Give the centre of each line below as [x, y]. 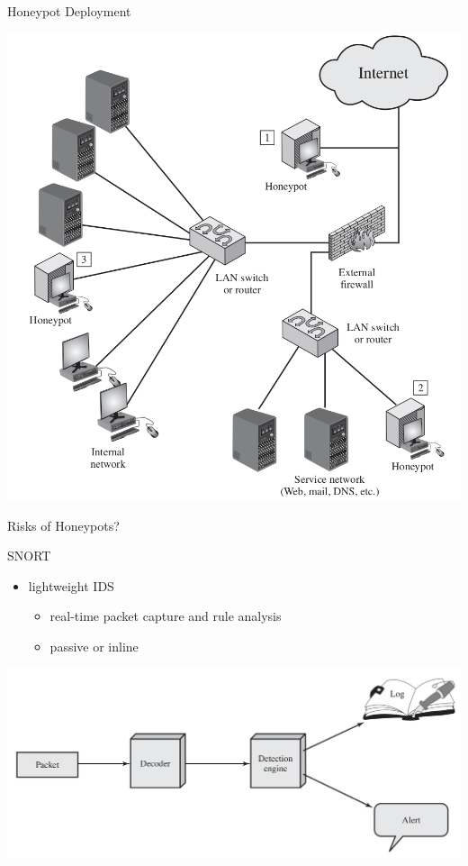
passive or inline [94, 646]
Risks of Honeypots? [63, 525]
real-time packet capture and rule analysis [166, 616]
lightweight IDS [71, 585]
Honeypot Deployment [69, 11]
